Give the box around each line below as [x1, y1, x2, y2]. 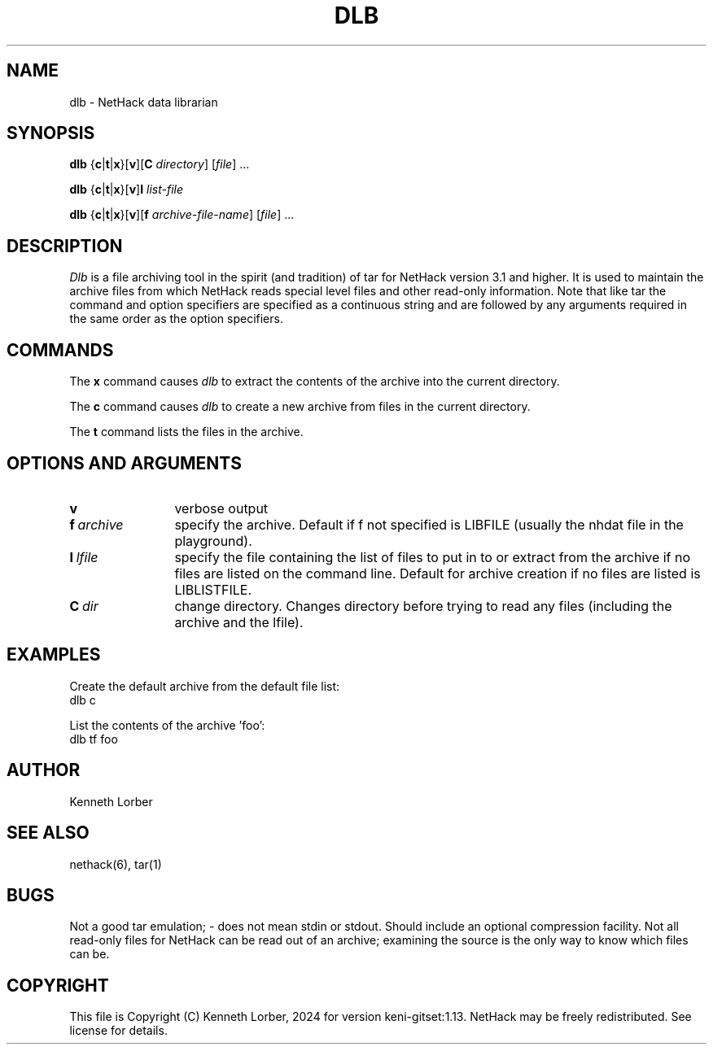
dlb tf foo [69, 731, 118, 746]
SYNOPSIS [7, 123, 95, 144]
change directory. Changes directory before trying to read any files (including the [174, 597, 672, 614]
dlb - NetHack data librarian [69, 94, 218, 109]
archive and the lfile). [174, 613, 304, 630]
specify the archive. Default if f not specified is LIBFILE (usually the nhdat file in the [174, 516, 684, 533]
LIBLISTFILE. [174, 581, 252, 598]
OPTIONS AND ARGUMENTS [7, 452, 243, 473]
